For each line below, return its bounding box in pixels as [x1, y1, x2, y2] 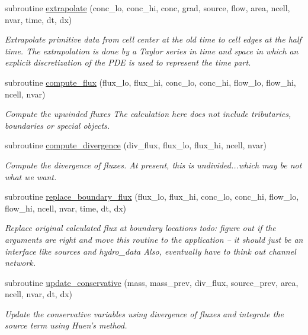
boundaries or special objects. [5, 119, 110, 131]
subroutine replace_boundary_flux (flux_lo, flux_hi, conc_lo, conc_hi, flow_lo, [5, 190, 299, 203]
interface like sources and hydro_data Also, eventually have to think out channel [5, 245, 296, 257]
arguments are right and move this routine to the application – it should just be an [5, 233, 303, 245]
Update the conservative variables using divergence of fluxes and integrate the [5, 307, 284, 320]
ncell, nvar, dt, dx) [5, 288, 73, 300]
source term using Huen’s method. [5, 319, 127, 331]
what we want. [5, 170, 57, 183]
